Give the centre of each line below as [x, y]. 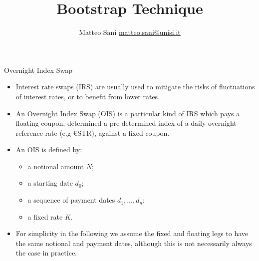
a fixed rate [45, 216]
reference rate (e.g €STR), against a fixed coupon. [93, 132]
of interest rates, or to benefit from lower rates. [88, 96]
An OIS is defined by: [49, 149]
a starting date [50, 183]
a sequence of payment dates [71, 200]
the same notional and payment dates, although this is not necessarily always [134, 243]
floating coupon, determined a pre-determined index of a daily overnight [126, 123]
